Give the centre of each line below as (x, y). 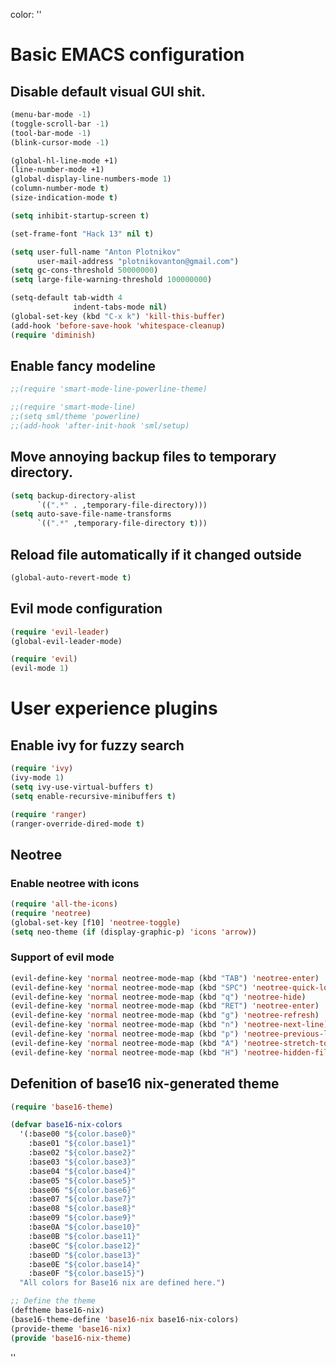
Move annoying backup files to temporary (143, 457)
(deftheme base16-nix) (57, 1310)
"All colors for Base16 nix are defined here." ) (122, 1283)
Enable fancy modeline (83, 365)
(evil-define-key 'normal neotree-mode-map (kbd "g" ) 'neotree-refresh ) (165, 1015)
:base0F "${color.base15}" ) (86, 1274)
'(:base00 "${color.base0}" (78, 1134)
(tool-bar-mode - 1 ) (51, 133)
